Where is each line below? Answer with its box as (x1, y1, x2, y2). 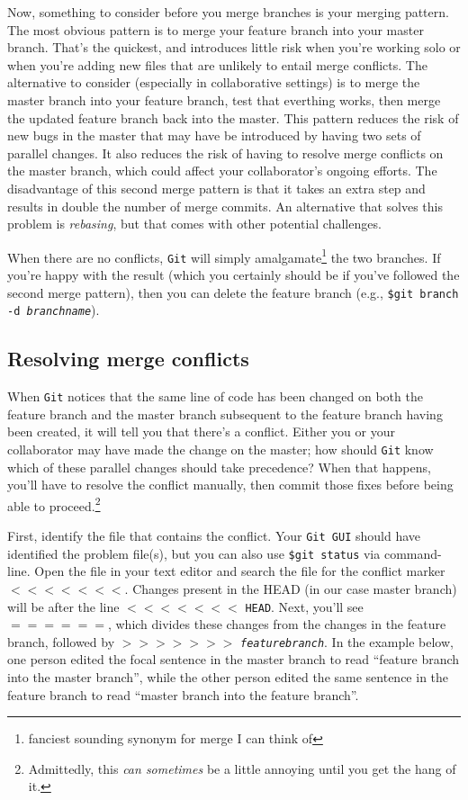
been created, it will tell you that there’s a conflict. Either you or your (7, 422, 395, 441)
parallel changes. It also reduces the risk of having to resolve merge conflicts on (7, 143, 444, 162)
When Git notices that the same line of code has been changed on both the (7, 387, 423, 406)
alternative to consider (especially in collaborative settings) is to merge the (7, 73, 420, 92)
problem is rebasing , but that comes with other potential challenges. (7, 214, 382, 233)
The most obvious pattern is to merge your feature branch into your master (7, 20, 424, 39)
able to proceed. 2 (7, 493, 101, 515)
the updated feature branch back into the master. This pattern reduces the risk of (7, 108, 459, 127)
